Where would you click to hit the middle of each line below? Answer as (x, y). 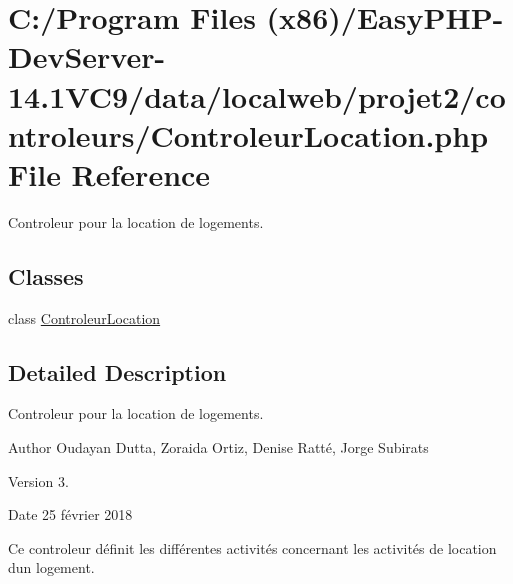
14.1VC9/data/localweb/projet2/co (257, 95)
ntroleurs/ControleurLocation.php (248, 134)
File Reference (109, 173)
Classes (46, 275)
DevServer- (87, 56)
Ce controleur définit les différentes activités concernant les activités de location (252, 547)
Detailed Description (117, 371)
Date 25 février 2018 (70, 514)
